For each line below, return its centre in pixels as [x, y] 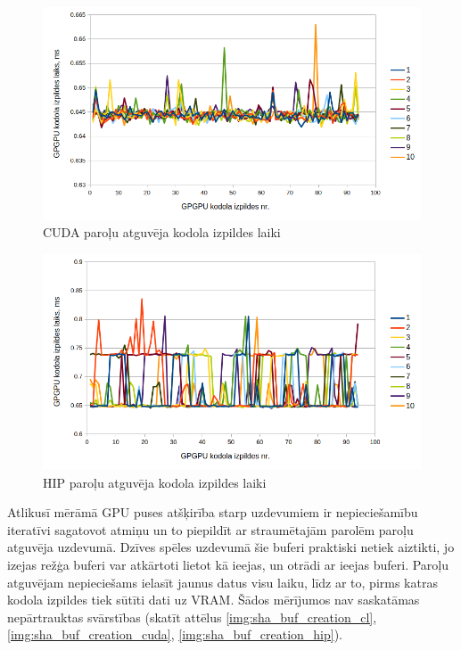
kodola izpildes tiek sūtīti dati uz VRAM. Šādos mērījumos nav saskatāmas [214, 600]
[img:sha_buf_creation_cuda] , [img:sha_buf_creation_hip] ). [175, 634]
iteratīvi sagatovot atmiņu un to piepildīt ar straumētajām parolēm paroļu [210, 529]
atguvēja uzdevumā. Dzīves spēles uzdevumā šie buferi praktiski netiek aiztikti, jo [231, 547]
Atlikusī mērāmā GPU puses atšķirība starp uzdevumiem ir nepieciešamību [213, 512]
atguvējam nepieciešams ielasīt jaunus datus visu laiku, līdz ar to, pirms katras [222, 582]
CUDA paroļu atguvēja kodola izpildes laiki [162, 232]
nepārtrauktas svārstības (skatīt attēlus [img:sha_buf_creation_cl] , [192, 617]
